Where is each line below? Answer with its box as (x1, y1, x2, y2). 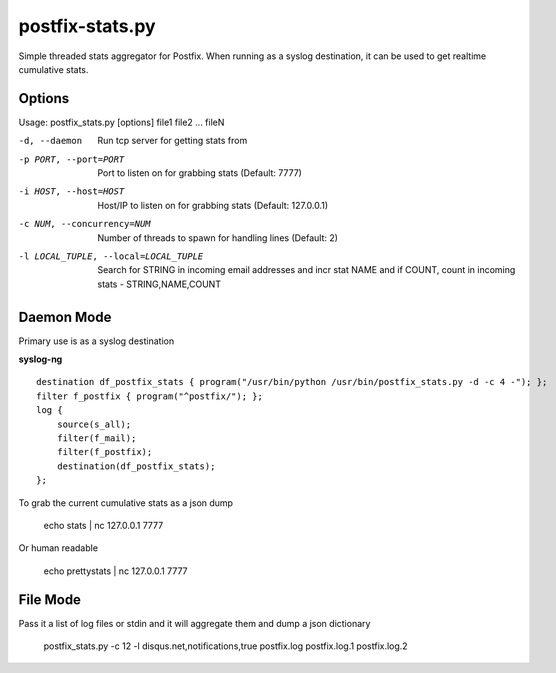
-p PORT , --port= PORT (18, 153, 125, 165)
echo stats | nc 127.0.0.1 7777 (43, 519, 164, 531)
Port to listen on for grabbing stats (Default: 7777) (97, 167, 302, 179)
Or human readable (18, 542, 99, 554)
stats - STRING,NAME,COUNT (97, 278, 222, 290)
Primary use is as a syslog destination (18, 335, 175, 347)
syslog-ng (18, 353, 63, 365)
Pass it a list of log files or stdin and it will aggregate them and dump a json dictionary (18, 617, 371, 629)
